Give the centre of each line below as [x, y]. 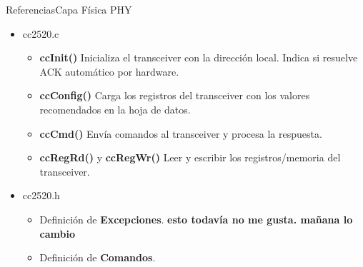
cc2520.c [41, 33]
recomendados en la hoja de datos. [115, 109]
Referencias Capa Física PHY [69, 9]
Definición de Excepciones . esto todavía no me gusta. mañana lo [196, 219]
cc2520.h [41, 195]
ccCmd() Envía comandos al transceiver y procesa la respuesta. [181, 133]
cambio [57, 233]
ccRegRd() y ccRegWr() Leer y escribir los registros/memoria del [190, 157]
